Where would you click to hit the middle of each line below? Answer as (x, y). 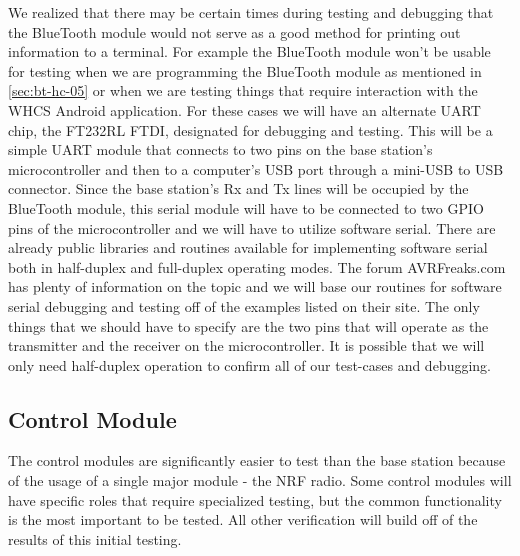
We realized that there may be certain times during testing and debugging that (251, 12)
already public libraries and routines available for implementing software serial (248, 247)
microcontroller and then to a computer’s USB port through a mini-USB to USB (256, 168)
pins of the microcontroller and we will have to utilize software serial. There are (252, 227)
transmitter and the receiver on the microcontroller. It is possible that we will (246, 345)
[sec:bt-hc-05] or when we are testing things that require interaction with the (243, 90)
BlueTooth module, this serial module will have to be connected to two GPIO (246, 207)
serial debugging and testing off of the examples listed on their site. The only (244, 305)
